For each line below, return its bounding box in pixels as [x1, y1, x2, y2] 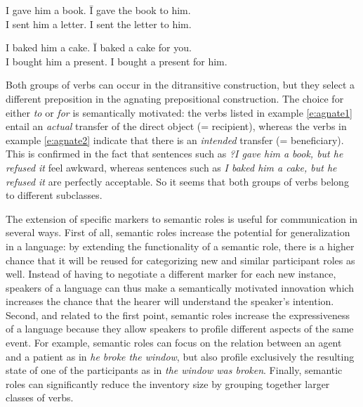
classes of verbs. [6, 390, 74, 405]
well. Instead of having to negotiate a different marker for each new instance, [6, 266, 336, 281]
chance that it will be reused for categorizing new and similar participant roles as [6, 252, 355, 267]
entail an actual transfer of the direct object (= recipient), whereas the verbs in [6, 119, 347, 134]
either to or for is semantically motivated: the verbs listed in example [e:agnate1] [6, 105, 352, 119]
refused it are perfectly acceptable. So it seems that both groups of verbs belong [6, 174, 349, 188]
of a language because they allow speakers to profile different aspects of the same [6, 321, 354, 336]
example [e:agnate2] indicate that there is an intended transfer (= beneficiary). [6, 132, 344, 147]
